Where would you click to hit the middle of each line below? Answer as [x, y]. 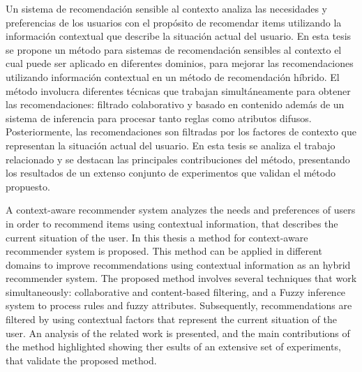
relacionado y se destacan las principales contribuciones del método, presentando [178, 159]
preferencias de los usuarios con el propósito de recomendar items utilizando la [174, 22]
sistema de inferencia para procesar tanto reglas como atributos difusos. [159, 118]
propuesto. [28, 186]
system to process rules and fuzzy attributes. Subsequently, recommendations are [179, 305]
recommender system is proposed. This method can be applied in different [164, 251]
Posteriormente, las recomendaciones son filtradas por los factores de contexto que [181, 132]
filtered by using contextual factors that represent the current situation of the [172, 319]
